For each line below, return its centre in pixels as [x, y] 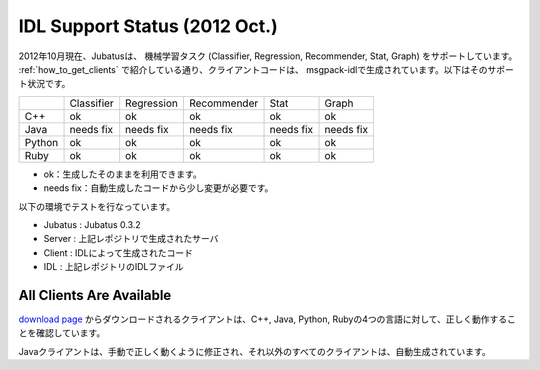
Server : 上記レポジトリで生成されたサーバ [131, 239]
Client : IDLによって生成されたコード [118, 252]
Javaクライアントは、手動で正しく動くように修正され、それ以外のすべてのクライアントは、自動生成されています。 [254, 351]
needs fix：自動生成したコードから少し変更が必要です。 [158, 188]
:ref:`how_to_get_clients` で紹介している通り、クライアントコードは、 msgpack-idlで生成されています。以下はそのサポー [266, 69]
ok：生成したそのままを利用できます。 [122, 174]
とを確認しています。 [62, 333]
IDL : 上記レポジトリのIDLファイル [113, 267]
